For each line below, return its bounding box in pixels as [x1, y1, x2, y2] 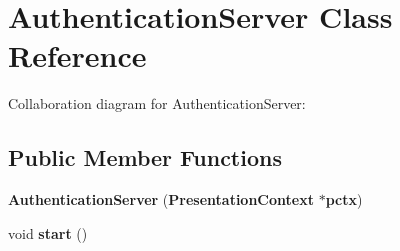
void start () [8, 222, 88, 243]
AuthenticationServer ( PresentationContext [8, 189, 314, 210]
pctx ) [325, 189, 363, 210]
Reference [8, 35, 147, 76]
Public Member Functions [8, 142, 282, 173]
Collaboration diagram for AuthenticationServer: [8, 93, 306, 114]
